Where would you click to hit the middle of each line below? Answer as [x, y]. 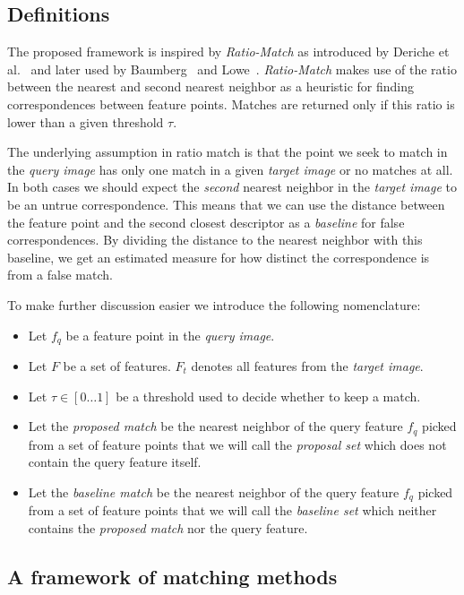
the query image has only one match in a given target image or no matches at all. [230, 169]
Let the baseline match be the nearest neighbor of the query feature [214, 492]
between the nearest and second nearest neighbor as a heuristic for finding [211, 86]
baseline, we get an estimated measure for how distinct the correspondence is [219, 257]
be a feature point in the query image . [170, 335]
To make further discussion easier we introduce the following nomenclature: [214, 304]
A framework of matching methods [172, 576]
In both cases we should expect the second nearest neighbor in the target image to [232, 187]
